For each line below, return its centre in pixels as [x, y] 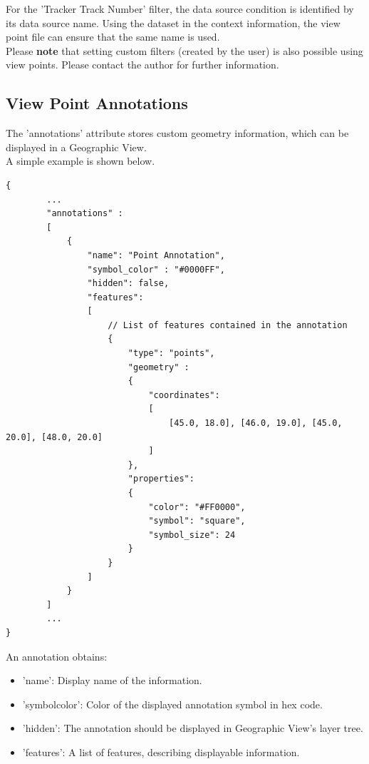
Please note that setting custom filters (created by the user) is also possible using [184, 50]
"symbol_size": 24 [192, 535]
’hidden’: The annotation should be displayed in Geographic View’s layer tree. [193, 728]
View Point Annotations [97, 103]
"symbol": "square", [197, 521]
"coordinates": [184, 395]
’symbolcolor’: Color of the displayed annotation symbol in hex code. [172, 704]
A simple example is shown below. [80, 161]
